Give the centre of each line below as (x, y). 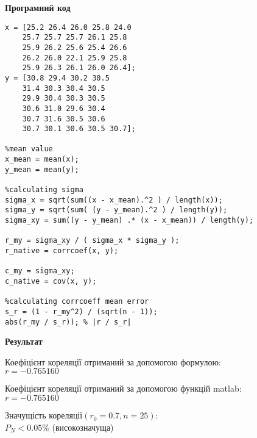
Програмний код (38, 7)
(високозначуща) (83, 427)
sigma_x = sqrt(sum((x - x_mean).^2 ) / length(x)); (114, 200)
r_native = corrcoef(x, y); (62, 251)
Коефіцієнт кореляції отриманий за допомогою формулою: (113, 361)
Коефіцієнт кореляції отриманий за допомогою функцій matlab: (123, 388)
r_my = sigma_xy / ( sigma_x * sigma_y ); (92, 241)
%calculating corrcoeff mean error (77, 302)
